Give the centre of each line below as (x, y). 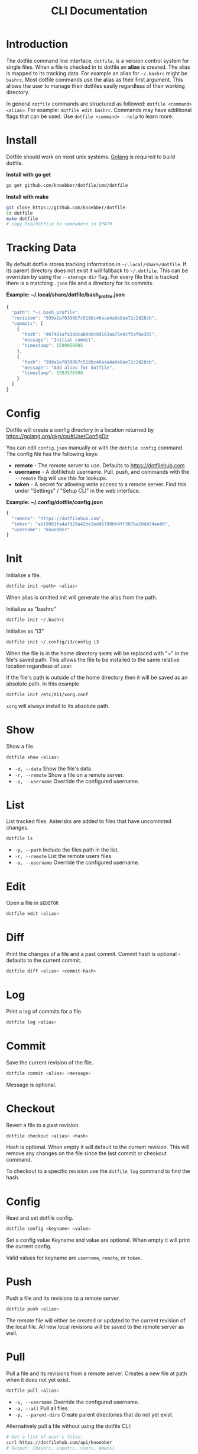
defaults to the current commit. (44, 960)
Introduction (37, 44)
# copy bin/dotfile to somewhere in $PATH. (61, 224)
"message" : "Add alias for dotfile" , (68, 368)
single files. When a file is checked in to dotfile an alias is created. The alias (98, 67)
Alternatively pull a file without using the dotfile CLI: (69, 1426)
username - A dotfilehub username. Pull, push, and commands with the (102, 471)
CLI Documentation (99, 11)
